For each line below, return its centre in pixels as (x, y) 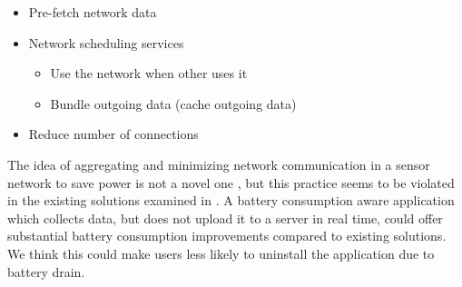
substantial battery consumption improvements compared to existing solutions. (227, 236)
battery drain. (46, 271)
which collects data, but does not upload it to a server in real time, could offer (225, 218)
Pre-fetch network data (93, 12)
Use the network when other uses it (149, 73)
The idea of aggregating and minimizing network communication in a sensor (219, 164)
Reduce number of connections (113, 134)
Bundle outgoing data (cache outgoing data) (173, 103)
